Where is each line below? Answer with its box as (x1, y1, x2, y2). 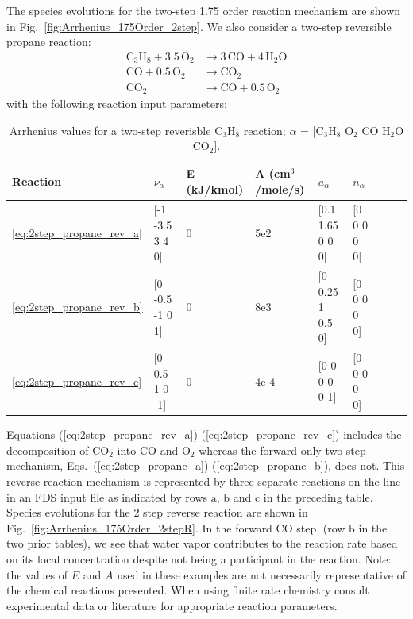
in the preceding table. (263, 488, 373, 505)
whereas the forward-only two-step (199, 441, 366, 458)
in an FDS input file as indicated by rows (6, 488, 207, 505)
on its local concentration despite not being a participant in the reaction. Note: (6, 550, 392, 567)
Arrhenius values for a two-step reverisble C (9, 121, 223, 138)
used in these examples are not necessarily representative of (117, 566, 406, 582)
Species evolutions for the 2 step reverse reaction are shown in (6, 504, 308, 521)
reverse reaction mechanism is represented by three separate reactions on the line (6, 472, 401, 489)
